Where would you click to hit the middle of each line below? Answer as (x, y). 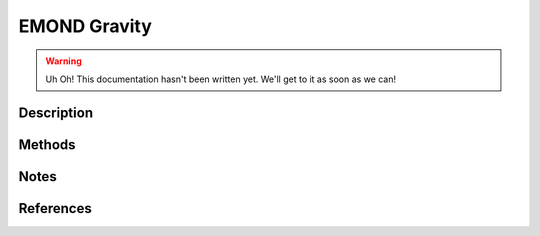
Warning (63, 61)
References (55, 208)
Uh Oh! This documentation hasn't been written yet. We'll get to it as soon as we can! (221, 79)
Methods (47, 144)
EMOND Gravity (85, 26)
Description (56, 112)
